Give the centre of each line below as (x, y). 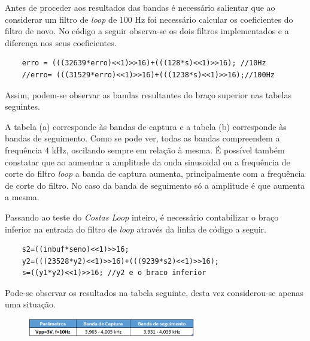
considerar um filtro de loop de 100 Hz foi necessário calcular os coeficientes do (149, 19)
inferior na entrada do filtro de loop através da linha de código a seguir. (136, 229)
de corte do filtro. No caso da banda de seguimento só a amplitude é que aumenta (155, 185)
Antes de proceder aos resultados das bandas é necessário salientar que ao (140, 7)
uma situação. (30, 304)
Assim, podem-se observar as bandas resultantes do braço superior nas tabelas (148, 94)
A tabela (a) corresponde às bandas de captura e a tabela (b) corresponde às (146, 126)
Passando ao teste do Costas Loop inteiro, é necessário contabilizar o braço (142, 217)
